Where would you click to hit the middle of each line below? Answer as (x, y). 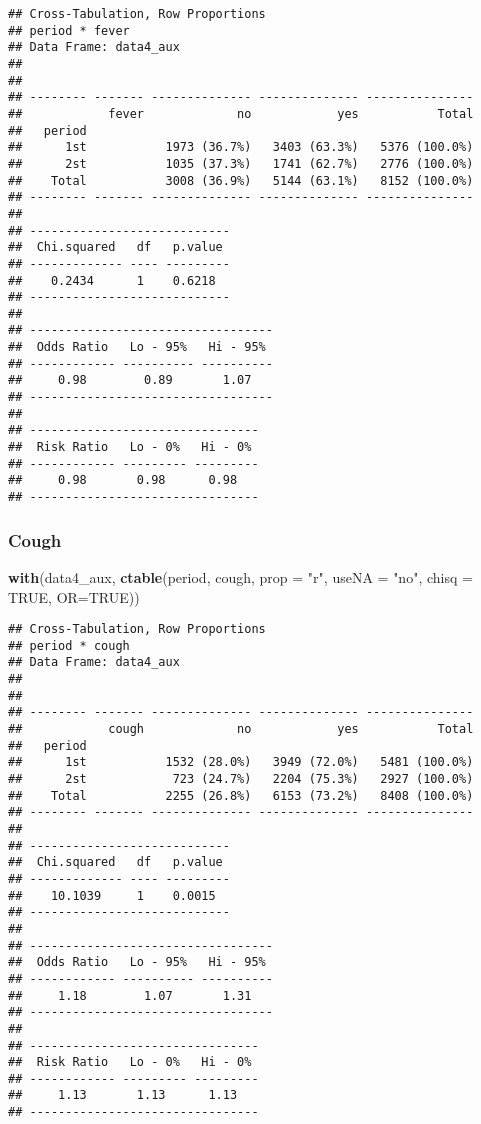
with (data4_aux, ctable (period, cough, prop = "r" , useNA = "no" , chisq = (240, 576)
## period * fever (69, 30)
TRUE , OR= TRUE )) (74, 596)
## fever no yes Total (241, 113)
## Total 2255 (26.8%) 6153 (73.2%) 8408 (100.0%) (241, 795)
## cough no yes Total (241, 729)
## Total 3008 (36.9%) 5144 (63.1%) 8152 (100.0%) (241, 180)
